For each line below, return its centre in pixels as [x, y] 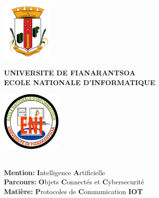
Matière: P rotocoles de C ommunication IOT [73, 191]
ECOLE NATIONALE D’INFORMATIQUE [80, 82]
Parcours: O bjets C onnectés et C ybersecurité [74, 182]
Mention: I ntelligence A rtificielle [55, 172]
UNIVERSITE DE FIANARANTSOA [70, 72]
